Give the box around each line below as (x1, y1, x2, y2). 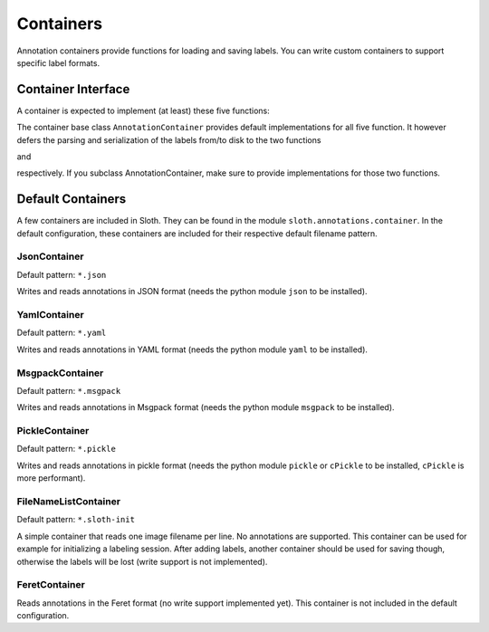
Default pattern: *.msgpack (16, 385, 121, 396)
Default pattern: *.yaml (16, 327, 107, 339)
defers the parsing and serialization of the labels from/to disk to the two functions (16, 134, 321, 145)
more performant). (16, 473, 86, 484)
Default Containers (16, 191, 127, 207)
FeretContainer (16, 579, 85, 591)
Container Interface (16, 81, 130, 97)
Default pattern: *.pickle (16, 444, 117, 455)
